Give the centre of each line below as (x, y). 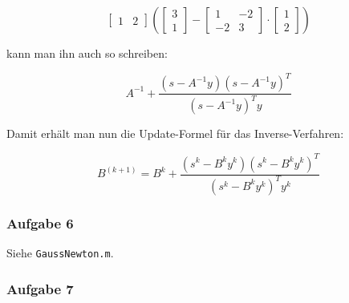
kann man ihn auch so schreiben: (87, 53)
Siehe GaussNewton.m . (60, 253)
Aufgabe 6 (40, 222)
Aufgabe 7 (40, 288)
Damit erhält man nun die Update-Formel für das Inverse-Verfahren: (175, 133)
